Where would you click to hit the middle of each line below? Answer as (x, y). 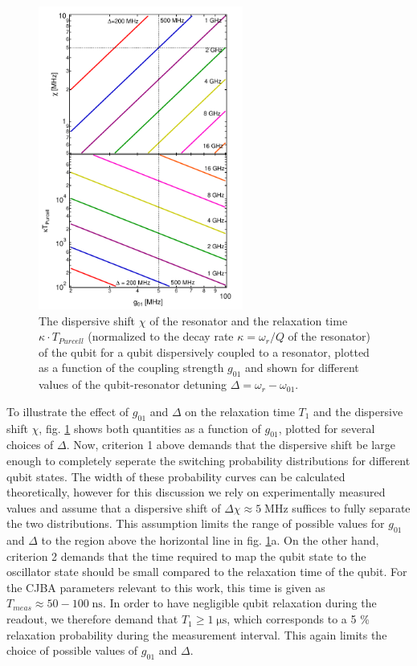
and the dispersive (358, 411)
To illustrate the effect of (68, 411)
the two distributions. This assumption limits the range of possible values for (196, 523)
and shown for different (302, 368)
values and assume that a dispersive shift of (114, 507)
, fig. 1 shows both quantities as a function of (150, 428)
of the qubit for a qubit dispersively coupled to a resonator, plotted (204, 351)
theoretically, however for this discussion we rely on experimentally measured (196, 492)
